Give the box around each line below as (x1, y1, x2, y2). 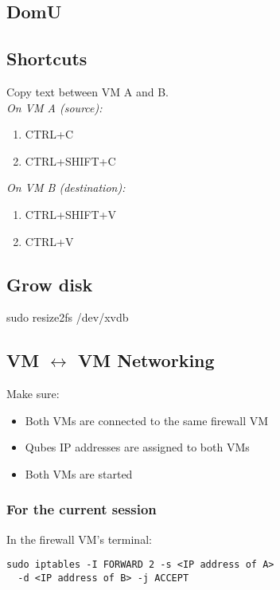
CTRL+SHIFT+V (25, 205, 116, 222)
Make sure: (6, 385, 60, 402)
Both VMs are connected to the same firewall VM (25, 412, 269, 428)
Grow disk (6, 272, 93, 296)
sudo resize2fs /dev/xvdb (6, 309, 129, 326)
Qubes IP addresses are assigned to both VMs (25, 439, 250, 455)
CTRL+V (25, 232, 74, 249)
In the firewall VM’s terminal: (6, 530, 152, 547)
